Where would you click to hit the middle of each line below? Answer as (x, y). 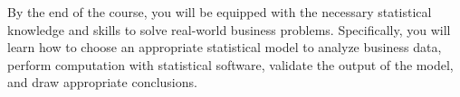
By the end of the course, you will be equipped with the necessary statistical (220, 12)
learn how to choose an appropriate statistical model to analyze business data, (225, 47)
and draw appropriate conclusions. (102, 82)
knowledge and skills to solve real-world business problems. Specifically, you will (229, 29)
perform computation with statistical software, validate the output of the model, (230, 64)
